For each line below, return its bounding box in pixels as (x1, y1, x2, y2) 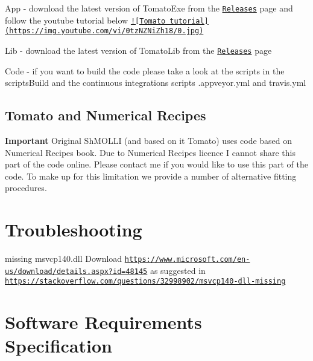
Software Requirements (5, 310, 202, 334)
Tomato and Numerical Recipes (5, 106, 206, 125)
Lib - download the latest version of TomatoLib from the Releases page (5, 44, 272, 56)
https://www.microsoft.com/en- (124, 255, 250, 264)
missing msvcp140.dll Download (5, 252, 122, 265)
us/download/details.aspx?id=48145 (5, 267, 148, 276)
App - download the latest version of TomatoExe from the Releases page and (5, 2, 293, 14)
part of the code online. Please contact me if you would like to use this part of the (5, 158, 308, 171)
